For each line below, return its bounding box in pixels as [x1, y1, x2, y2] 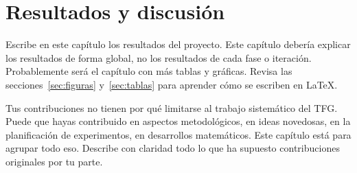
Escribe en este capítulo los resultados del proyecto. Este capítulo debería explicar [5, 37, 351, 51]
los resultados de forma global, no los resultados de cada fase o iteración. [5, 50, 312, 65]
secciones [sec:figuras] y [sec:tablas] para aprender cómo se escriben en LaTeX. [5, 77, 338, 91]
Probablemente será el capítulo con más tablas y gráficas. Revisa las [5, 64, 292, 78]
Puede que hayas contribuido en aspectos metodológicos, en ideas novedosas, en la [5, 114, 351, 128]
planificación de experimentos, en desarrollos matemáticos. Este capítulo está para [5, 127, 352, 141]
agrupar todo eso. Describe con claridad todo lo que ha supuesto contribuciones [5, 141, 340, 155]
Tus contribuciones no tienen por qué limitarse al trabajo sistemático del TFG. [5, 100, 338, 115]
